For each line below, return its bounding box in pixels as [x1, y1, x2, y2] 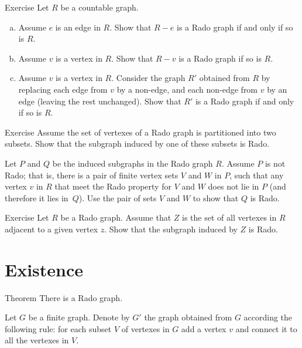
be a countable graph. [60, 1, 139, 13]
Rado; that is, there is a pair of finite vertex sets [5, 168, 179, 181]
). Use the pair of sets [78, 191, 157, 204]
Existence [5, 257, 84, 281]
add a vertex [181, 322, 227, 335]
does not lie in [208, 180, 259, 192]
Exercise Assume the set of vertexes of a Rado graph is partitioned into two [5, 126, 276, 138]
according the [243, 311, 293, 323]
